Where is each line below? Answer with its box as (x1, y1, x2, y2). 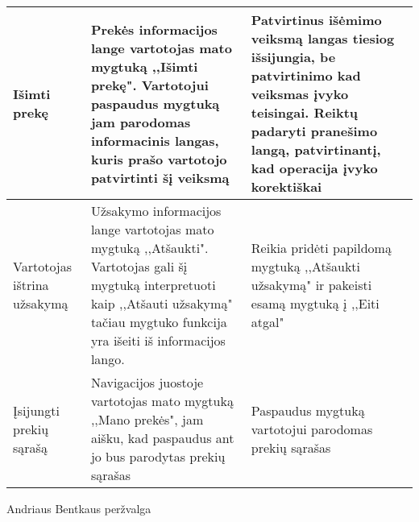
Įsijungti (13, 400, 60, 420)
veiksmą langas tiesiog (251, 29, 395, 48)
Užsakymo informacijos (90, 201, 222, 220)
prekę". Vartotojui (90, 75, 209, 94)
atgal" (251, 313, 284, 331)
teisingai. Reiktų (251, 103, 359, 122)
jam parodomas (90, 112, 191, 131)
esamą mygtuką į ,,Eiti (251, 294, 380, 313)
